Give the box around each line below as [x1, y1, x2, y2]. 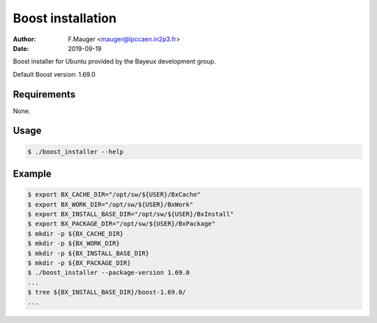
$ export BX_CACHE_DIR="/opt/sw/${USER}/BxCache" [27, 190, 201, 199]
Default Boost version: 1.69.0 [13, 70, 96, 78]
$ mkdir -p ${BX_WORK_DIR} [27, 239, 120, 248]
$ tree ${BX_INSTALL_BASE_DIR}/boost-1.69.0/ [27, 288, 186, 296]
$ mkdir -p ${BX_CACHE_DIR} [27, 230, 124, 237]
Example [13, 168, 52, 180]
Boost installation [13, 10, 117, 26]
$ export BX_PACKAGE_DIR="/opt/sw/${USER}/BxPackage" [27, 220, 216, 228]
